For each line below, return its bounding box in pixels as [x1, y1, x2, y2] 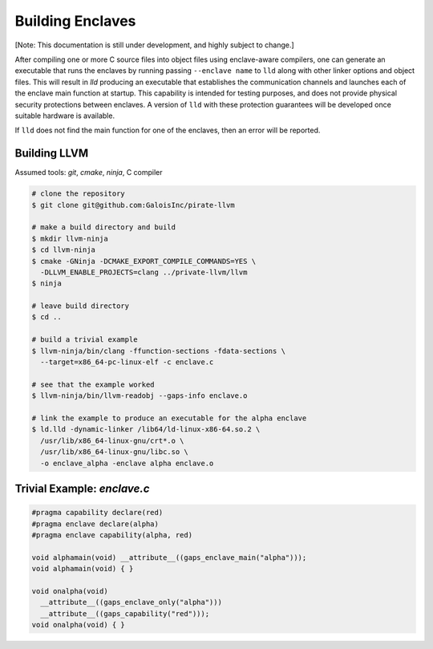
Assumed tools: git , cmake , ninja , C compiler [14, 168, 163, 177]
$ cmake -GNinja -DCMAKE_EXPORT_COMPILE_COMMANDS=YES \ [31, 257, 257, 266]
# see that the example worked [31, 379, 156, 389]
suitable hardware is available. [14, 111, 115, 120]
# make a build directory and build [31, 223, 176, 232]
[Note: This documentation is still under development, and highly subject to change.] [14, 40, 294, 50]
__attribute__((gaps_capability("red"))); [40, 609, 210, 618]
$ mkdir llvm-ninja [31, 233, 108, 243]
